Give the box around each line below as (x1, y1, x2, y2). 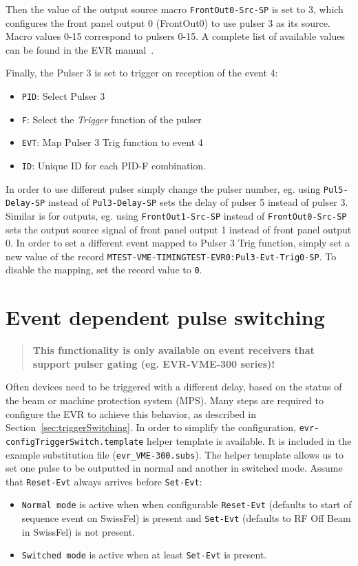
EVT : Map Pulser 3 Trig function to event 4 (21, 135, 203, 149)
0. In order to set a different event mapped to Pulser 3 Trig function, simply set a (6, 235, 350, 250)
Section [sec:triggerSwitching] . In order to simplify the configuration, (6, 420, 296, 434)
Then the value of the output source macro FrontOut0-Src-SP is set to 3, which (6, 2, 344, 16)
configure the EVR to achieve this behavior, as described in (6, 406, 256, 421)
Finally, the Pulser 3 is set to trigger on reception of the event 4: (6, 65, 278, 80)
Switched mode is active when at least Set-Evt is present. (21, 547, 267, 562)
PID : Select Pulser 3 (21, 89, 105, 103)
